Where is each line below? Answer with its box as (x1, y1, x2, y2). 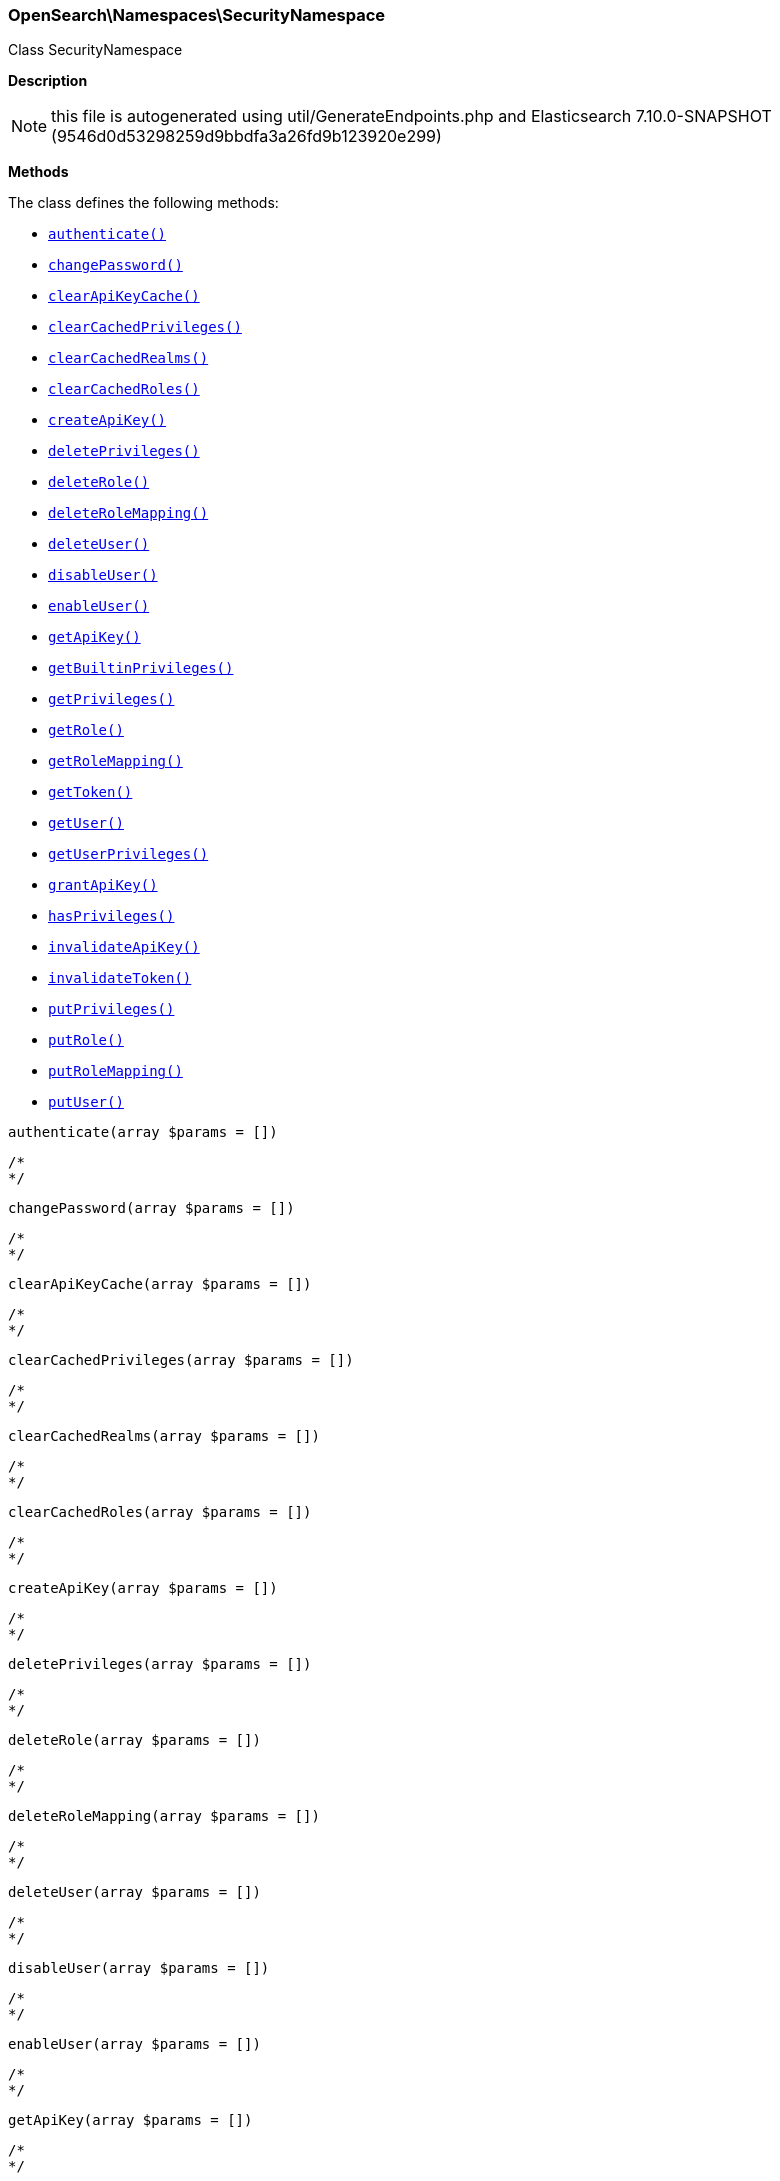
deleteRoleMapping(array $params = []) (8, 1808, 320, 1825)
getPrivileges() (48, 691, 175, 708)
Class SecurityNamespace (8, 41, 183, 59)
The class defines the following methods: (8, 194, 279, 212)
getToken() (48, 784, 133, 801)
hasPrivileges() (48, 908, 175, 925)
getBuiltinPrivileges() (48, 660, 234, 677)
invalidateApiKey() (48, 939, 200, 956)
